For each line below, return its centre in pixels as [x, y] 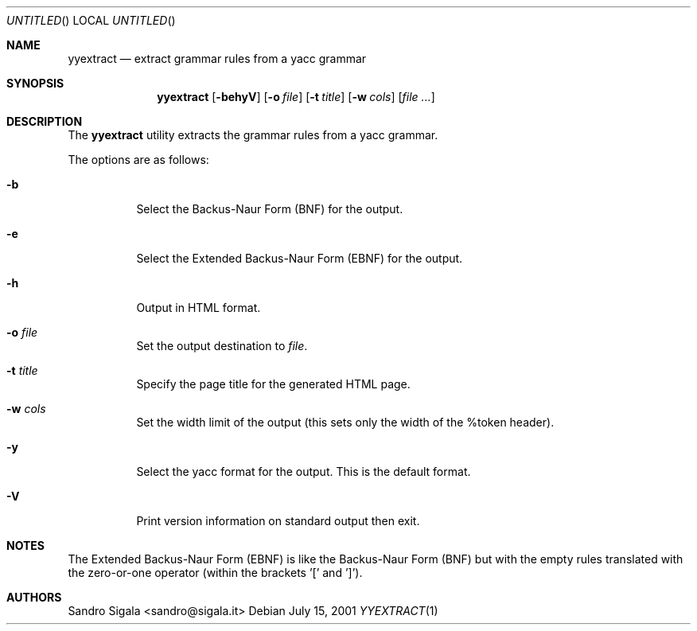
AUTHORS [34, 597]
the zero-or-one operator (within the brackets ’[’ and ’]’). [215, 573]
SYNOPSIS [35, 83]
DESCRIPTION [45, 121]
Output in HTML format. [199, 308]
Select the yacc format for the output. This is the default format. [304, 471]
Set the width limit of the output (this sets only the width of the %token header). [345, 422]
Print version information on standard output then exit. [278, 521]
